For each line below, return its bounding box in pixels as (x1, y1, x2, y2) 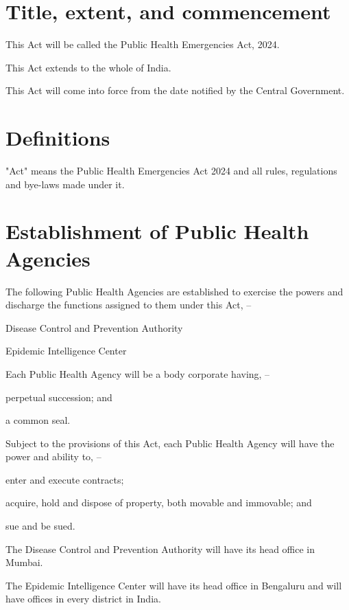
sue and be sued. (5, 519, 75, 533)
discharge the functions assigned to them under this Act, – (5, 297, 252, 312)
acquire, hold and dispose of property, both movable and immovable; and (5, 495, 312, 510)
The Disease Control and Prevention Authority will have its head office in (5, 541, 315, 556)
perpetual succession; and (5, 389, 112, 404)
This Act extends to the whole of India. (5, 60, 171, 74)
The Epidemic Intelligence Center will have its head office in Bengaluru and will (5, 578, 342, 592)
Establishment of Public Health (5, 217, 309, 245)
